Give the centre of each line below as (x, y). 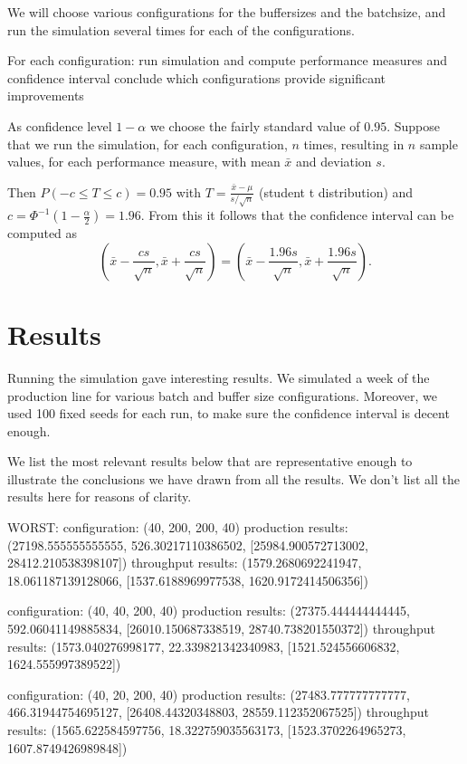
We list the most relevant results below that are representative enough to (210, 461)
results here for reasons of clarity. (100, 497)
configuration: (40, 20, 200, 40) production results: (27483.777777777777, (209, 694)
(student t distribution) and (336, 191)
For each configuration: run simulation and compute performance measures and (228, 60)
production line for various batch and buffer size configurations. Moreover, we (222, 395)
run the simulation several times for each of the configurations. (181, 29)
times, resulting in (354, 143)
